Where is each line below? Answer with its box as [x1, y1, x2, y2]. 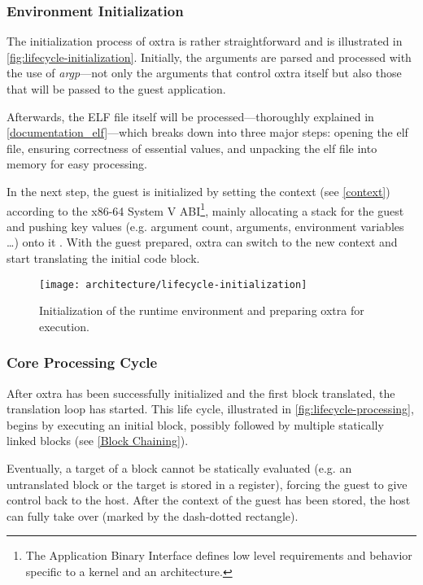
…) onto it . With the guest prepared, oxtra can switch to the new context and [7, 234, 398, 251]
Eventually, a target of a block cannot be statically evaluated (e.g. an [7, 460, 352, 477]
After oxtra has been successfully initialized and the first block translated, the [7, 384, 395, 401]
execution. [39, 317, 89, 334]
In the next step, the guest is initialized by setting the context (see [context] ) [7, 182, 390, 199]
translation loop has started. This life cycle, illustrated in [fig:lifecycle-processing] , [7, 400, 414, 417]
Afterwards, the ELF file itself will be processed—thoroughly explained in [7, 107, 374, 124]
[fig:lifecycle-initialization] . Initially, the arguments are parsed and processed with [7, 48, 412, 65]
